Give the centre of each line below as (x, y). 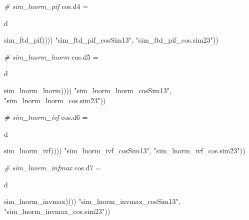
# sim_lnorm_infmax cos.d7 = (52, 167)
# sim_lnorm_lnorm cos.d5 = (51, 56)
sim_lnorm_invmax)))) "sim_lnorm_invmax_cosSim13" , (92, 201)
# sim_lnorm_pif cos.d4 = (46, 6)
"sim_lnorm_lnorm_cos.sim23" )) (55, 100)
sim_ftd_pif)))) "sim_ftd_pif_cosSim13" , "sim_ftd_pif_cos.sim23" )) (111, 40)
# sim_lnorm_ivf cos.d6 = (46, 117)
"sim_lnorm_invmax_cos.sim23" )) (57, 211)
